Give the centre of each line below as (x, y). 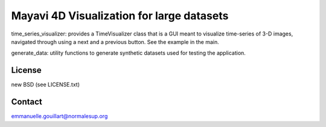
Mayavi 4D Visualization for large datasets (120, 16)
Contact (27, 102)
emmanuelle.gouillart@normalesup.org (59, 116)
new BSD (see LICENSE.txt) (45, 85)
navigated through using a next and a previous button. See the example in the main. (115, 42)
